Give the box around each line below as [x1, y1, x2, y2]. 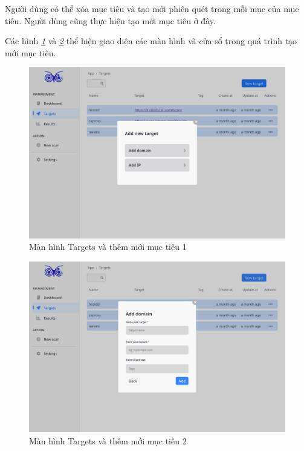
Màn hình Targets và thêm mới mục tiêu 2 [29, 434, 187, 447]
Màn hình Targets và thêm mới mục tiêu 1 [29, 240, 187, 253]
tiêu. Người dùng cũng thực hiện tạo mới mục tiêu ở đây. [5, 14, 216, 27]
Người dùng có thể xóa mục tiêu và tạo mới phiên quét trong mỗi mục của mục [5, 2, 299, 15]
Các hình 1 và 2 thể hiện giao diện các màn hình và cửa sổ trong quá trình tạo [5, 35, 297, 47]
